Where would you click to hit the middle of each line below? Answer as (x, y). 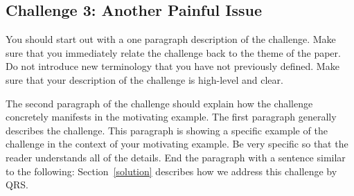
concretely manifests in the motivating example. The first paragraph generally (171, 117)
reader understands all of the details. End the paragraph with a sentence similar (176, 157)
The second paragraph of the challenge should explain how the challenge (159, 103)
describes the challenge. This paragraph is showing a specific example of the (167, 130)
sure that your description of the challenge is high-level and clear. (144, 79)
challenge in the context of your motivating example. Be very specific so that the (177, 144)
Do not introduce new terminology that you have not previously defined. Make (172, 66)
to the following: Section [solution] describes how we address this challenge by (171, 171)
